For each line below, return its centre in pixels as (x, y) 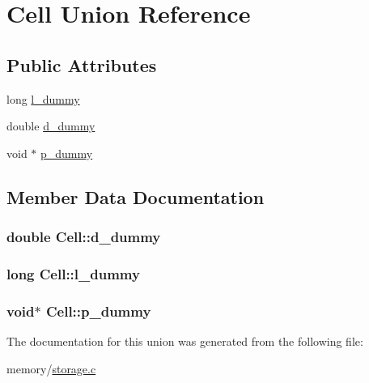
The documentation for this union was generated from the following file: (185, 341)
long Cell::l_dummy (73, 273)
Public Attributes (82, 64)
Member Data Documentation (136, 196)
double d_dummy (51, 126)
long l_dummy (43, 98)
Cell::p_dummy (98, 311)
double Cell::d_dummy (84, 237)
